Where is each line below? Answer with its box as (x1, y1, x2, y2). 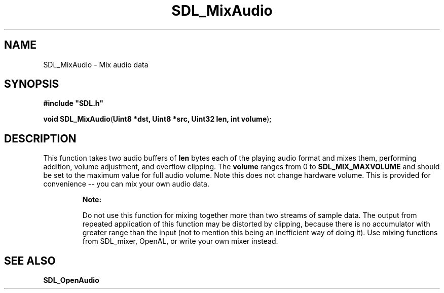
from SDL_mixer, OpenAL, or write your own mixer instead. (82, 237, 278, 246)
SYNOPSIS (4, 78, 59, 91)
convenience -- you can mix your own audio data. (43, 179, 209, 189)
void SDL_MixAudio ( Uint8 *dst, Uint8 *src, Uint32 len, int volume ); (43, 115, 272, 124)
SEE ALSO (4, 254, 56, 267)
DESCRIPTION (4, 132, 77, 145)
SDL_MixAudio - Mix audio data (43, 60, 149, 69)
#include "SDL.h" (43, 99, 103, 108)
